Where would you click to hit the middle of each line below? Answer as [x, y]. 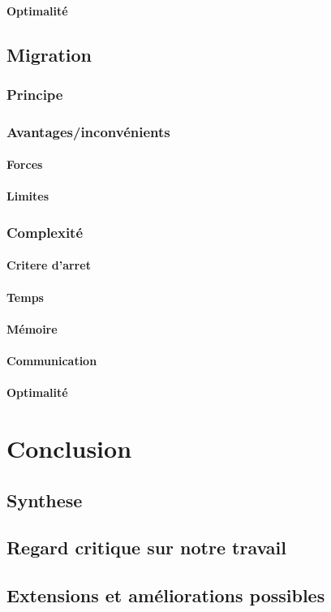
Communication [52, 361]
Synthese [45, 500]
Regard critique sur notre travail [147, 547]
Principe [35, 94]
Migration [49, 54]
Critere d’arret [49, 265]
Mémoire [32, 328]
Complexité [45, 232]
